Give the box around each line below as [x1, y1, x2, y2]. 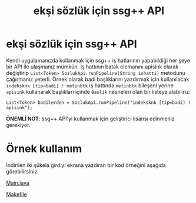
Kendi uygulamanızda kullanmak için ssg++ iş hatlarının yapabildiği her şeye [6, 57, 190, 64]
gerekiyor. [6, 121, 31, 128]
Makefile [6, 191, 28, 198]
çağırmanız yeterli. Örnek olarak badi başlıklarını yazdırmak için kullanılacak [6, 76, 190, 83]
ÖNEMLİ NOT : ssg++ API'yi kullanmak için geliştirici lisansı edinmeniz [6, 115, 175, 122]
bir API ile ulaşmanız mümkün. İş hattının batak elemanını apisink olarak [6, 63, 179, 70]
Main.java [6, 179, 29, 186]
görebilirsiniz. [6, 168, 39, 175]
